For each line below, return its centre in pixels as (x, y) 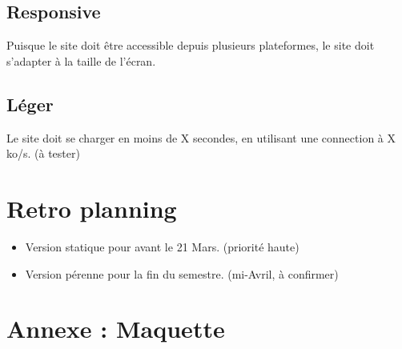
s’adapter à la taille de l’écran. (81, 60)
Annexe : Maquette (116, 329)
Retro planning (92, 208)
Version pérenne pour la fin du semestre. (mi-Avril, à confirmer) (182, 273)
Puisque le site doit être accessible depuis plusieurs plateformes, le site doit (191, 45)
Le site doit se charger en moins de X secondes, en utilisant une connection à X (201, 137)
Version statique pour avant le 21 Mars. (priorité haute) (162, 246)
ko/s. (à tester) (43, 153)
